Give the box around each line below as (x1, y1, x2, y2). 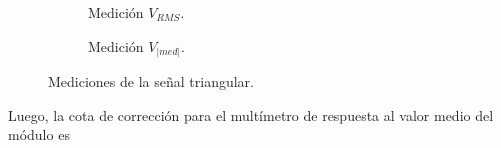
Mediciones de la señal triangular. (48, 71, 254, 92)
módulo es (8, 124, 70, 145)
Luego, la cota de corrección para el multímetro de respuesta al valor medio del (8, 104, 494, 125)
